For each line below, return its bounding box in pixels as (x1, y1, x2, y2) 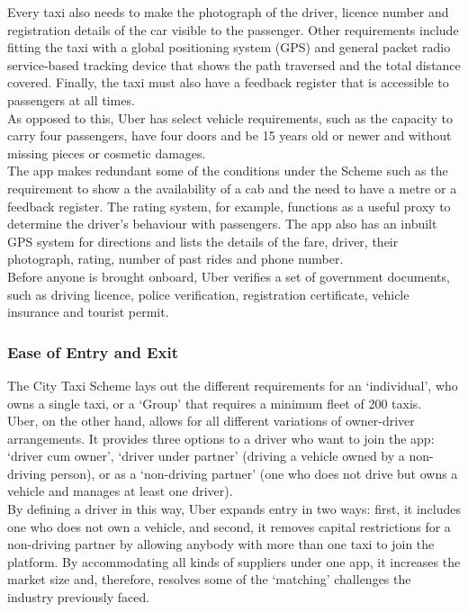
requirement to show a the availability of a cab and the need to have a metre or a (7, 178, 457, 197)
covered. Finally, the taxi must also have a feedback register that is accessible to (7, 73, 449, 92)
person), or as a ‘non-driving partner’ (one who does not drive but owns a (49, 463, 458, 482)
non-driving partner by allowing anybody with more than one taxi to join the (7, 535, 435, 553)
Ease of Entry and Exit (7, 340, 178, 363)
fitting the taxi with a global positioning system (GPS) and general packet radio (7, 38, 451, 57)
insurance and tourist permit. (7, 302, 169, 321)
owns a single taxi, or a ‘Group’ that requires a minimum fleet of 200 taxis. (7, 393, 422, 412)
